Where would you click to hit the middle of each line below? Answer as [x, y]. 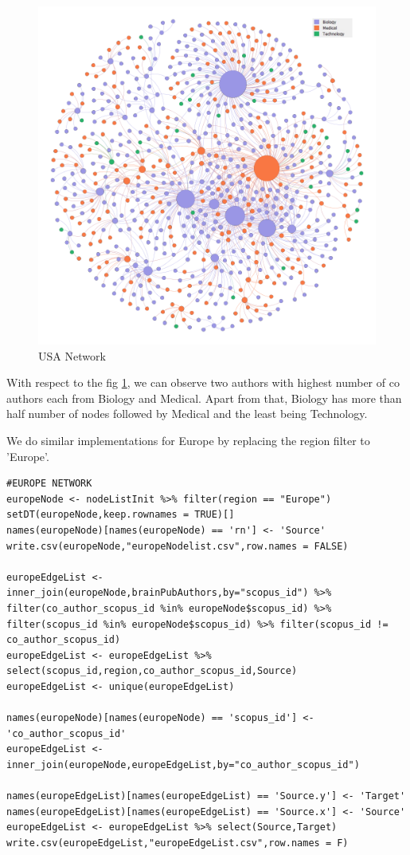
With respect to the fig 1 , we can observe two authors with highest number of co [203, 382]
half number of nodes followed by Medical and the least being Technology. [187, 414]
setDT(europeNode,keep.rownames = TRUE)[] [121, 515]
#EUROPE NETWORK [49, 484]
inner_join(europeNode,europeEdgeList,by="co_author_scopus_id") [183, 764]
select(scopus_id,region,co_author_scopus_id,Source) [152, 671]
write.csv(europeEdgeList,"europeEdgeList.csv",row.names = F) [178, 843]
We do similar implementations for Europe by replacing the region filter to [188, 440]
